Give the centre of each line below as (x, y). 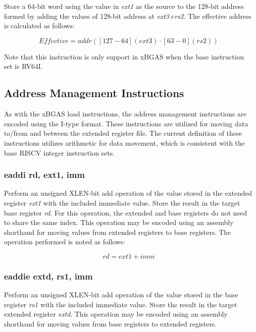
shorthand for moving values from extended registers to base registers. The (118, 232)
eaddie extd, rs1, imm (49, 276)
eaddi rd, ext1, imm (45, 175)
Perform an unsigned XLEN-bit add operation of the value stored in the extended (128, 193)
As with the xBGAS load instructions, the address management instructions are (125, 114)
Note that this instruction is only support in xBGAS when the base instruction (124, 56)
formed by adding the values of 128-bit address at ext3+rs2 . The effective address (128, 16)
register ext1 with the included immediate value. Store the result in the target (122, 202)
